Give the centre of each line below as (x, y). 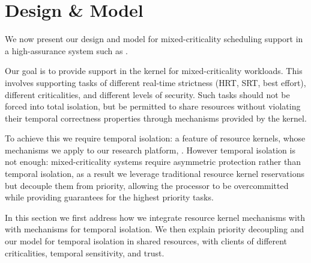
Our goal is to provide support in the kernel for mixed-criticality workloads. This (154, 71)
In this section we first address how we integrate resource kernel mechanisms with (155, 217)
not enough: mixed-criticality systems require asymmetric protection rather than (153, 162)
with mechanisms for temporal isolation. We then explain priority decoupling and (155, 229)
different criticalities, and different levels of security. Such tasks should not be (147, 94)
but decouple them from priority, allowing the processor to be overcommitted (147, 185)
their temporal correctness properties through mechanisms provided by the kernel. (156, 118)
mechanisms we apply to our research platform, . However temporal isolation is (150, 150)
